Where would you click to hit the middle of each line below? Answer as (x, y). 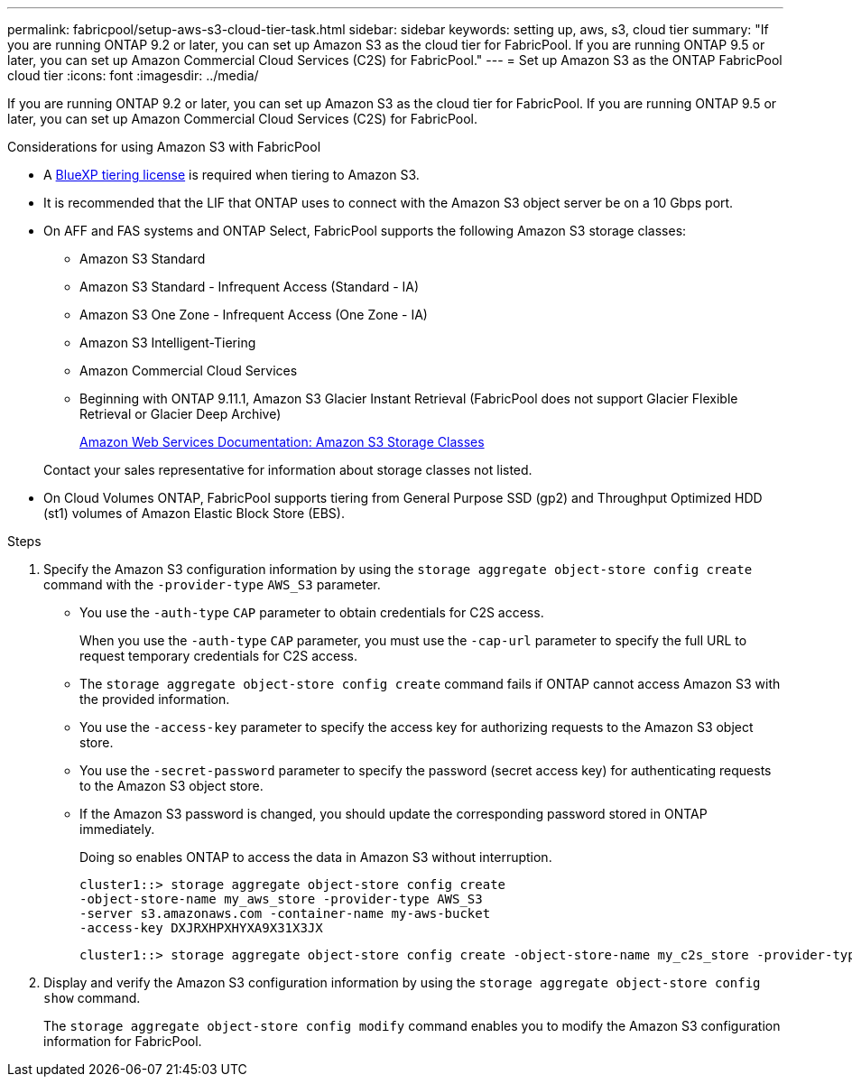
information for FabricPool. (123, 1041)
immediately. (117, 829)
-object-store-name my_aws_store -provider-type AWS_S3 (281, 899)
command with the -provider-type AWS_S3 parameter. (212, 584)
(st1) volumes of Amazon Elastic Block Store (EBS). (194, 513)
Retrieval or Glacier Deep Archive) (181, 414)
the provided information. (155, 699)
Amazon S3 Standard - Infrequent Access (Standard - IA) (250, 287)
